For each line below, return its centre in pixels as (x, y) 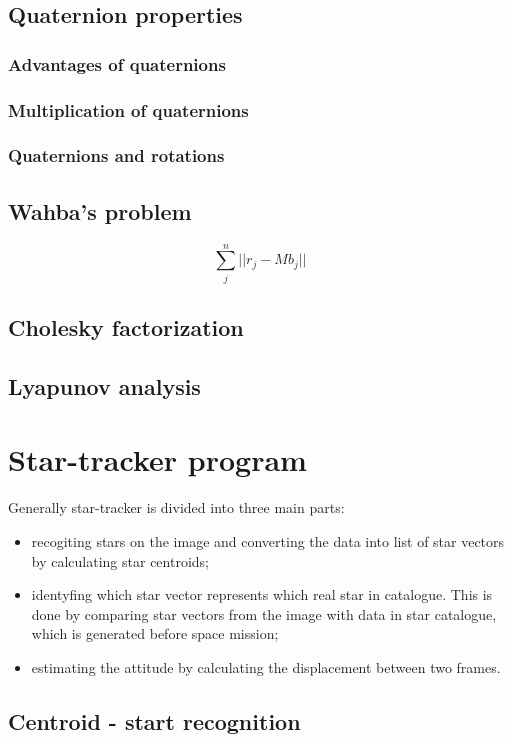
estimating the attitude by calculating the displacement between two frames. (266, 666)
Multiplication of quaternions (128, 109)
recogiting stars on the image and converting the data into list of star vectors (268, 540)
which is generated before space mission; (155, 633)
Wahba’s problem (100, 210)
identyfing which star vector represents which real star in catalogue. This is (262, 594)
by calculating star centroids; (120, 560)
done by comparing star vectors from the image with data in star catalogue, (264, 613)
